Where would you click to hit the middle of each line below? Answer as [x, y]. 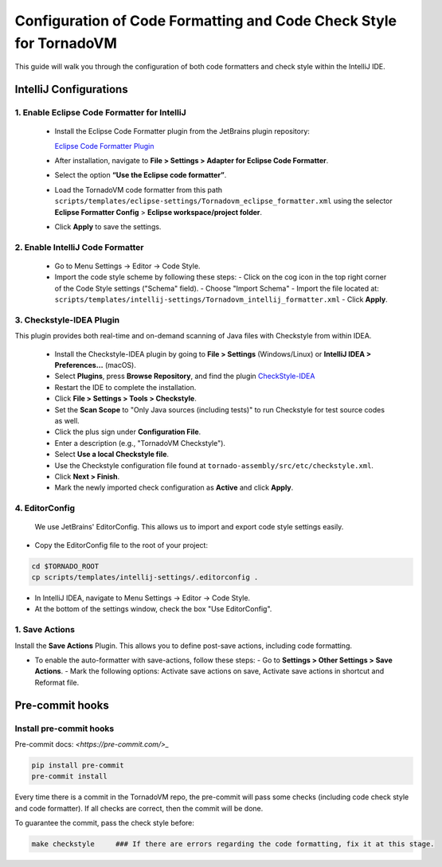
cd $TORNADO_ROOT [65, 566]
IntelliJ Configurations [71, 90]
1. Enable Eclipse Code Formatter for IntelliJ [100, 113]
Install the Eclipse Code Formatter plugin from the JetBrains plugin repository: [182, 131]
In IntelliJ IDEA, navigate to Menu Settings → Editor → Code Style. [143, 598]
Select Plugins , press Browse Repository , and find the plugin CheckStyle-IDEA [185, 376]
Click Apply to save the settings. [108, 227]
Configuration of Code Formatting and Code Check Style [206, 21]
